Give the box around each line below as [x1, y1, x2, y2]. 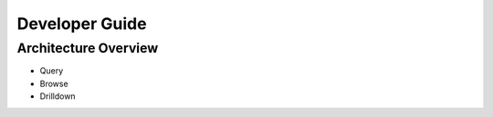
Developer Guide [16, 14, 147, 34]
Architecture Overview [16, 40, 159, 56]
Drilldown [39, 91, 77, 102]
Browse [39, 78, 68, 89]
